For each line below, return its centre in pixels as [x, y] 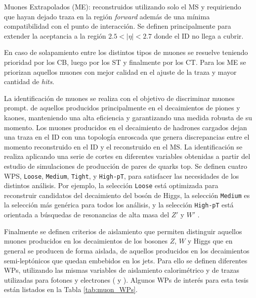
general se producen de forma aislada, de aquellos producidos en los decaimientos [127, 250]
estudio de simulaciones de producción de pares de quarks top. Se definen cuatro [126, 166]
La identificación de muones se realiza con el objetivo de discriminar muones [119, 98]
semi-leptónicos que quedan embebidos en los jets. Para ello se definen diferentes [126, 260]
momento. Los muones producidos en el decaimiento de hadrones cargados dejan [126, 127]
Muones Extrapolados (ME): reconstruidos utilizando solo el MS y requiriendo [123, 6]
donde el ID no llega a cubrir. [199, 35]
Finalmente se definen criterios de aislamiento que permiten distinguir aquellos [123, 231]
